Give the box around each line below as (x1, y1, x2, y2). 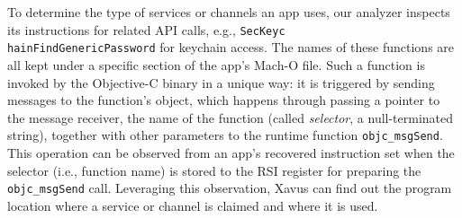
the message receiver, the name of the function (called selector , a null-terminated (7, 108, 454, 126)
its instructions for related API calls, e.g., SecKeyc (7, 20, 285, 39)
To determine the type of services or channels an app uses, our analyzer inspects (7, 3, 450, 21)
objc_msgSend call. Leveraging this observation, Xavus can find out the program (7, 179, 452, 197)
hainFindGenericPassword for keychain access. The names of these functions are (7, 38, 455, 57)
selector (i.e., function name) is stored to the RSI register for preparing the (7, 161, 421, 179)
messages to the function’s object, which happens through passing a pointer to (7, 91, 440, 109)
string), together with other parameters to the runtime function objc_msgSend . (7, 126, 443, 144)
